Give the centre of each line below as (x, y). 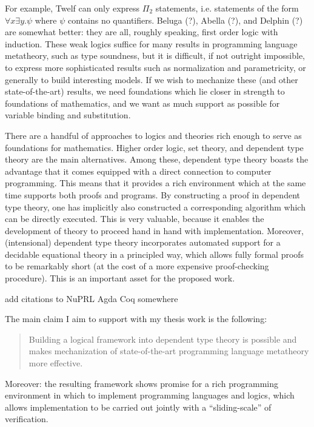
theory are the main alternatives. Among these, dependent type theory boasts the (157, 159)
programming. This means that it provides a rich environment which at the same (155, 183)
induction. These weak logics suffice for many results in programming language (151, 43)
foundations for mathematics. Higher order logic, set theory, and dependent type (154, 147)
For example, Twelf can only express (72, 8)
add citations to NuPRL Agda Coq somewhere (92, 298)
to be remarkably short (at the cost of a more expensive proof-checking (137, 266)
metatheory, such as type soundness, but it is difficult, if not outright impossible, (155, 55)
